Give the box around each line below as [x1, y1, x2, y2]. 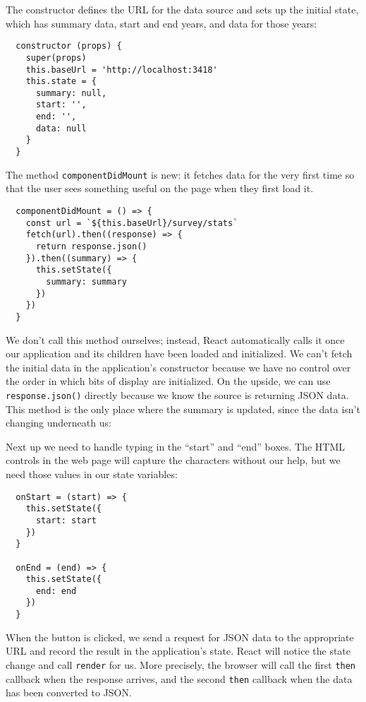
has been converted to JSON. [6, 685, 132, 700]
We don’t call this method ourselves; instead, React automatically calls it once [6, 332, 345, 347]
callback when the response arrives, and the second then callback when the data [6, 671, 353, 686]
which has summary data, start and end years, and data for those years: [6, 16, 317, 30]
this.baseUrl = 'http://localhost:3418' [25, 64, 218, 75]
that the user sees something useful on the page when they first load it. [6, 181, 314, 196]
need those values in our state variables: [6, 466, 178, 481]
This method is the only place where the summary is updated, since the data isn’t [6, 401, 360, 416]
